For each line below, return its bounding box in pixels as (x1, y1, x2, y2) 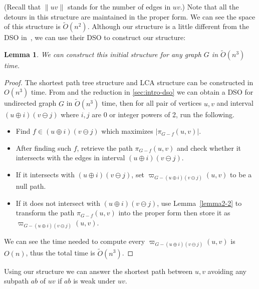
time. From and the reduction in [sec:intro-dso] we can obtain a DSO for (31, 87, 253, 97)
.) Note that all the (180, 2, 239, 12)
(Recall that (4, 2, 41, 12)
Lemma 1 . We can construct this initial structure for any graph (4, 49, 201, 60)
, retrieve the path (77, 142, 133, 153)
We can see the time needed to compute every (4, 236, 145, 246)
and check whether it (177, 142, 241, 153)
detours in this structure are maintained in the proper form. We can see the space (4, 11, 255, 22)
